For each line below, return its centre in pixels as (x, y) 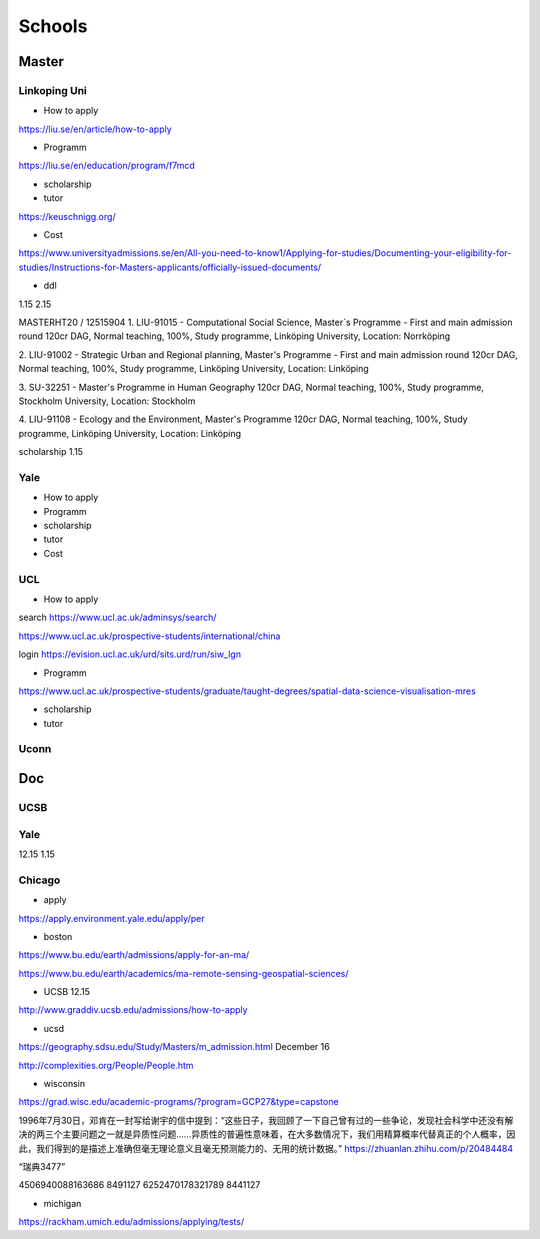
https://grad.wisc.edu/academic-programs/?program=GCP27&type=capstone (178, 1102)
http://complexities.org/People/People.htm (106, 1065)
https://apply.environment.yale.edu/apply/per (111, 918)
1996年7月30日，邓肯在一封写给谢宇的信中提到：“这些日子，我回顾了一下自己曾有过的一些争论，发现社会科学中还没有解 (266, 1120)
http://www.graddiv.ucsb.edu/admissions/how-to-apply (133, 1010)
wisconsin (64, 1084)
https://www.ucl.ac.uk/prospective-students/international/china (149, 636)
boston (58, 936)
